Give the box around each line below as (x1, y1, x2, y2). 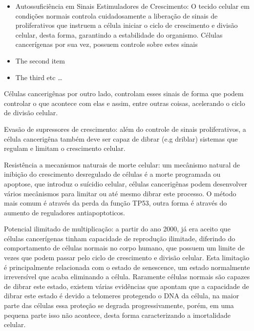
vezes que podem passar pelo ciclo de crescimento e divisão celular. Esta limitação (4, 252, 250, 263)
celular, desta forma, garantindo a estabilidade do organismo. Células (15, 29, 223, 40)
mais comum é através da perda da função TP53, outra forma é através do (4, 198, 227, 208)
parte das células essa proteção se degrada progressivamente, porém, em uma (4, 300, 234, 310)
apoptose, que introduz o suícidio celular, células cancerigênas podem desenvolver (4, 178, 247, 188)
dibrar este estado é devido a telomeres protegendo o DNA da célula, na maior (4, 290, 239, 301)
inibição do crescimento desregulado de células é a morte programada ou (4, 169, 221, 179)
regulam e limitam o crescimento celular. (4, 143, 126, 153)
